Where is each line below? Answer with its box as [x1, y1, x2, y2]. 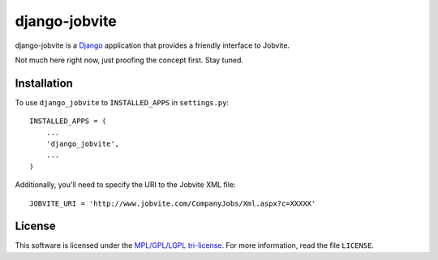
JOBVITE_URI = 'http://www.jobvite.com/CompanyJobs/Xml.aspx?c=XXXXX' [29, 198, 316, 208]
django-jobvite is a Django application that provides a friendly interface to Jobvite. [15, 40, 290, 50]
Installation [15, 76, 73, 90]
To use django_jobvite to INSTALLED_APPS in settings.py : [15, 97, 230, 107]
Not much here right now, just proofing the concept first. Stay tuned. [15, 55, 243, 65]
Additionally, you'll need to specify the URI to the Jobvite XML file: [15, 180, 236, 190]
